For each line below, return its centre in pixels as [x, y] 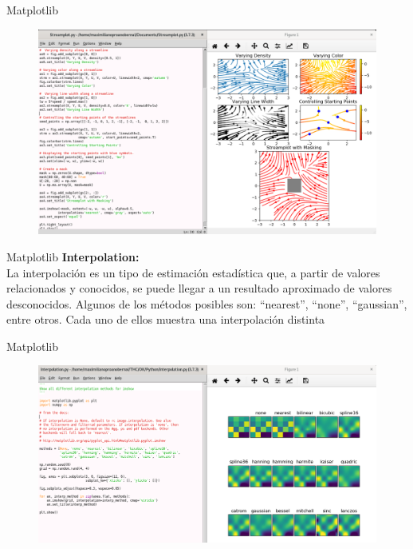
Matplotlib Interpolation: [73, 256]
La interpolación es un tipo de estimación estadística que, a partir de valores [193, 272]
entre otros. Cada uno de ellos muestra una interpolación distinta [166, 319]
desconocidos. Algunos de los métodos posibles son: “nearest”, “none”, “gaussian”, [207, 303]
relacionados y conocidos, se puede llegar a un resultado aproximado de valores [199, 288]
